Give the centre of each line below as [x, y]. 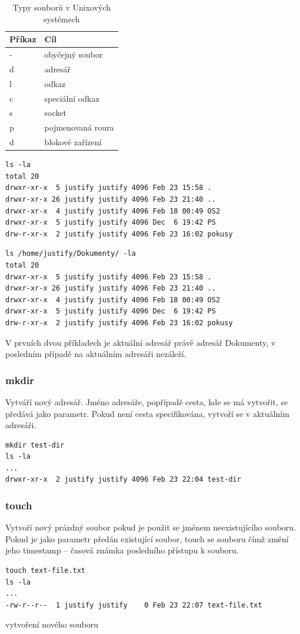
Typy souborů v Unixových [62, 7]
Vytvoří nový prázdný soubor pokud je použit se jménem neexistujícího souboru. [151, 527]
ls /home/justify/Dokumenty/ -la [71, 254]
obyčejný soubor [74, 54]
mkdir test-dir [35, 445]
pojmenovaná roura [79, 127]
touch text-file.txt [46, 571]
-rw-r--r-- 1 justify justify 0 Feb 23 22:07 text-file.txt [134, 605]
